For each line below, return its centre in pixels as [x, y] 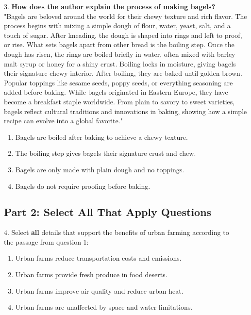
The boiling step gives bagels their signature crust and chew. [106, 153]
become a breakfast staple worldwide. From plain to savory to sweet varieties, [119, 101]
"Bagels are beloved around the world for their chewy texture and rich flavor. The [125, 16]
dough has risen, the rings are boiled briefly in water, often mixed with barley [120, 54]
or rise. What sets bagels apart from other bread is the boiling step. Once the [119, 44]
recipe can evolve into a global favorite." [63, 121]
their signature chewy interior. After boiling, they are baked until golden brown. [123, 73]
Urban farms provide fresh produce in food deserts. [91, 274]
